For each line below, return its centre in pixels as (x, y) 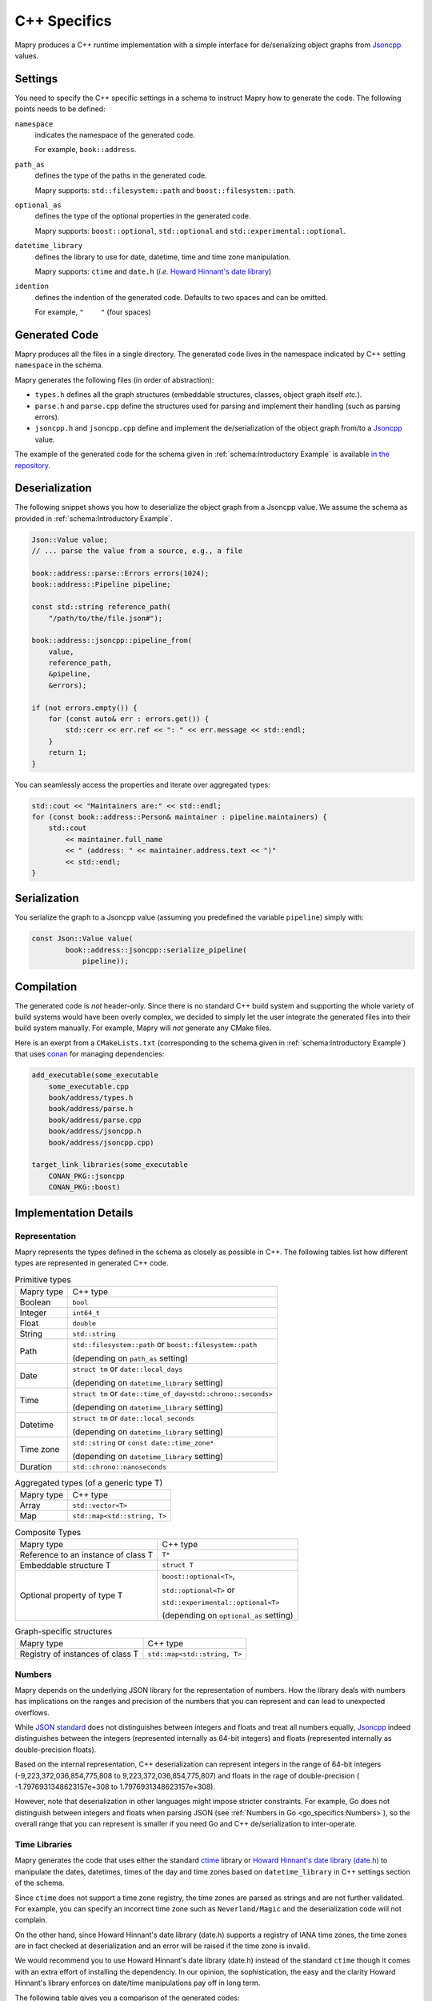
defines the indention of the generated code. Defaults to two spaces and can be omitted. (181, 297)
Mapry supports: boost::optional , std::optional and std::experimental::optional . (190, 231)
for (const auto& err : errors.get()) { (129, 719)
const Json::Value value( (82, 939)
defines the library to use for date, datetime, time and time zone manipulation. (163, 257)
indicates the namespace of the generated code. (115, 135)
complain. (31, 1920)
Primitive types (43, 1279)
